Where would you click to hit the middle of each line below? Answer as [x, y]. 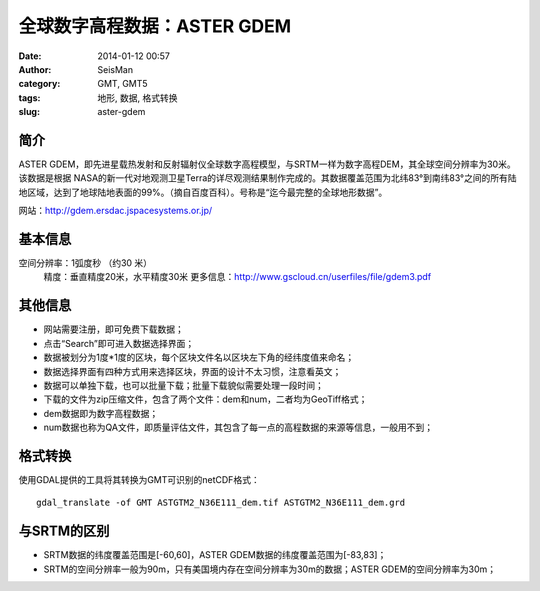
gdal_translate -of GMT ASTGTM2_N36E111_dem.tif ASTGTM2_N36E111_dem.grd [221, 503]
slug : [29, 112]
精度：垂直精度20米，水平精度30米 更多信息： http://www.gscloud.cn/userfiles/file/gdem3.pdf [237, 277]
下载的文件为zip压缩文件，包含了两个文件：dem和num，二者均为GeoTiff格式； [205, 399]
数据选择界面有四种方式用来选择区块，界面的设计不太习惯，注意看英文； [192, 371]
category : [39, 84]
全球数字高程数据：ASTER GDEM [155, 26]
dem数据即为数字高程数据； [101, 413]
